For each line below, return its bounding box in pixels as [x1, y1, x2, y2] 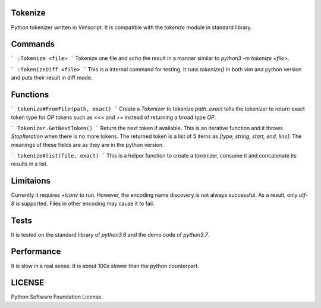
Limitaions [11, 176, 51, 186]
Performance [11, 247, 61, 257]
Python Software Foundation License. [11, 293, 103, 300]
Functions [11, 90, 49, 100]
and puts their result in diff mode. [11, 74, 93, 81]
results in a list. [11, 161, 48, 168]
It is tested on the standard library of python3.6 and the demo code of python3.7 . [11, 231, 210, 238]
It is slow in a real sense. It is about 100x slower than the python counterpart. [11, 262, 199, 269]
